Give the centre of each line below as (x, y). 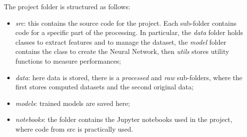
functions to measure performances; (68, 60)
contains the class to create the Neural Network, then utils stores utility (122, 51)
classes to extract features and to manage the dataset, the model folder (121, 42)
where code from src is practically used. (74, 128)
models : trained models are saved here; (73, 103)
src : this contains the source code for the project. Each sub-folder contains (126, 23)
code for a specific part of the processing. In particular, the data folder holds (129, 32)
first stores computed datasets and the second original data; (104, 87)
